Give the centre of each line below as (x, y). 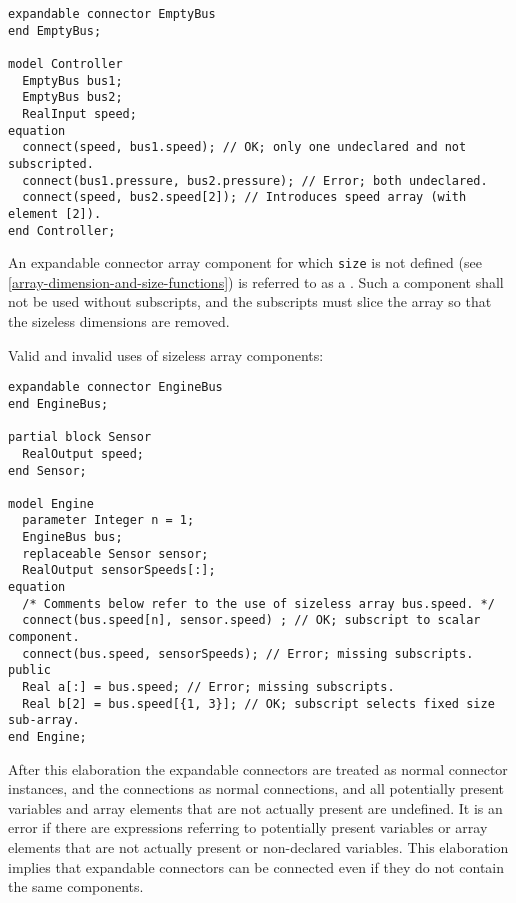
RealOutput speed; (83, 453)
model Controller (65, 63)
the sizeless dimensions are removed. (119, 321)
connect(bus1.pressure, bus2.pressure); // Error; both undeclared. (255, 180)
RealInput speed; (79, 113)
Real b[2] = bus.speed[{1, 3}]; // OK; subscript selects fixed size (258, 703)
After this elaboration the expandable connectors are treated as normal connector (258, 768)
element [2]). (55, 213)
